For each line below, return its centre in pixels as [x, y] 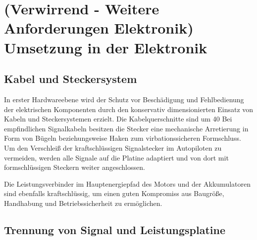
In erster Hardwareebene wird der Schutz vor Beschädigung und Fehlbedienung [124, 99]
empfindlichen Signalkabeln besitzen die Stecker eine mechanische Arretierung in [126, 128]
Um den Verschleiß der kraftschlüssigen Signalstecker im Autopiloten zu [113, 147]
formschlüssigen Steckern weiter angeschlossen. [75, 167]
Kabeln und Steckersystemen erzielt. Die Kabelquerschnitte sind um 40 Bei [118, 119]
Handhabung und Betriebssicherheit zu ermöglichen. [83, 203]
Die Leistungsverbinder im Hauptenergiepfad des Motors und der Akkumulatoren [127, 183]
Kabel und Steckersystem [71, 79]
